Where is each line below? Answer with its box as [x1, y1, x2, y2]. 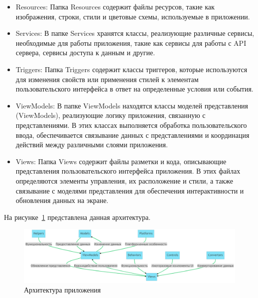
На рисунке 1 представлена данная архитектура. [4, 211, 151, 222]
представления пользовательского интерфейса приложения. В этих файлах [15, 166, 241, 176]
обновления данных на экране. [15, 195, 109, 205]
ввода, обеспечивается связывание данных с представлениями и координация [15, 129, 250, 140]
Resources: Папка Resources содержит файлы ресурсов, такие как [15, 1, 215, 11]
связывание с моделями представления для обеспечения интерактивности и [15, 185, 244, 196]
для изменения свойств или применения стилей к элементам [15, 74, 199, 84]
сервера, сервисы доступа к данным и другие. [15, 47, 155, 58]
